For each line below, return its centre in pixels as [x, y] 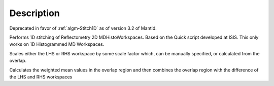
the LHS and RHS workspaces [41, 77]
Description [35, 13]
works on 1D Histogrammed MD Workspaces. [57, 44]
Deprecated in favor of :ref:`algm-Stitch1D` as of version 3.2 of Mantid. [83, 28]
